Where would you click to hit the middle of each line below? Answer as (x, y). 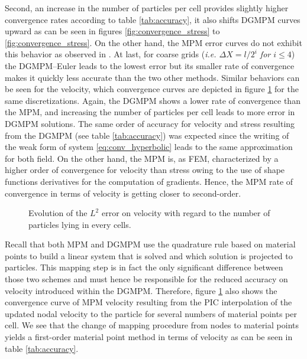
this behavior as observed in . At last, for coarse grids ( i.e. (111, 54)
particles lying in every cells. (80, 224)
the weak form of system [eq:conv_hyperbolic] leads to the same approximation (149, 147)
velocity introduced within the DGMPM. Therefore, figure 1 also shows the (141, 290)
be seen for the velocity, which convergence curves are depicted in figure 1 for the (152, 89)
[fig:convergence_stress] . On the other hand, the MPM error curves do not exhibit (153, 42)
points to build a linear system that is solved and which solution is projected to (149, 255)
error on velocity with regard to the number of (186, 213)
